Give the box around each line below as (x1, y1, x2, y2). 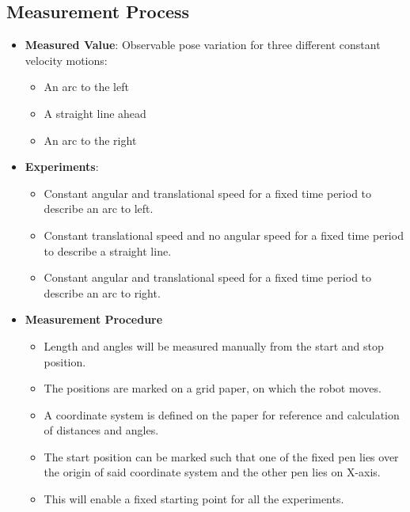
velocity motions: (25, 51, 108, 68)
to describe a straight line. (44, 242, 172, 259)
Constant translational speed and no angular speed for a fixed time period (44, 226, 404, 243)
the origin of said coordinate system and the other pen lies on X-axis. (44, 464, 381, 480)
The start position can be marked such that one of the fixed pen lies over (44, 448, 399, 465)
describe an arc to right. (44, 284, 161, 301)
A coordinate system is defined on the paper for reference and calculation (44, 406, 400, 423)
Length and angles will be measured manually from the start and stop (44, 337, 384, 354)
